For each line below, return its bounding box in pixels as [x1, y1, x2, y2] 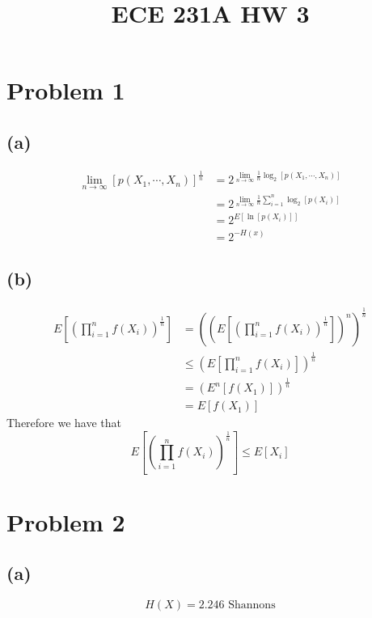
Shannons [228, 599, 276, 612]
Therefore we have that [6, 414, 122, 431]
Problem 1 [6, 74, 125, 107]
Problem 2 [6, 505, 125, 538]
